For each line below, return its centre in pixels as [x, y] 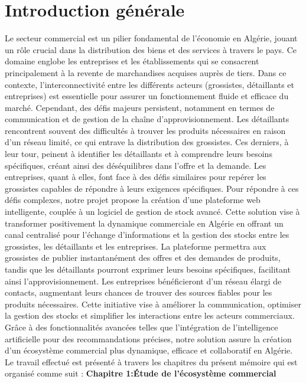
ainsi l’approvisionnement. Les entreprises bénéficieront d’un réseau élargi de [143, 281]
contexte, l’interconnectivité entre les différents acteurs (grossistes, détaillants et [149, 84]
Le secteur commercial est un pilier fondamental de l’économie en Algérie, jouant [151, 38]
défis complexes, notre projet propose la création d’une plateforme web [133, 200]
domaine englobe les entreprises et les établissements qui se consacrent [132, 61]
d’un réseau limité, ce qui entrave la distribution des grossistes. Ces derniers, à [147, 142]
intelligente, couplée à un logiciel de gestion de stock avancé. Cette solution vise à [152, 212]
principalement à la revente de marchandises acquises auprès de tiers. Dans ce [146, 72]
